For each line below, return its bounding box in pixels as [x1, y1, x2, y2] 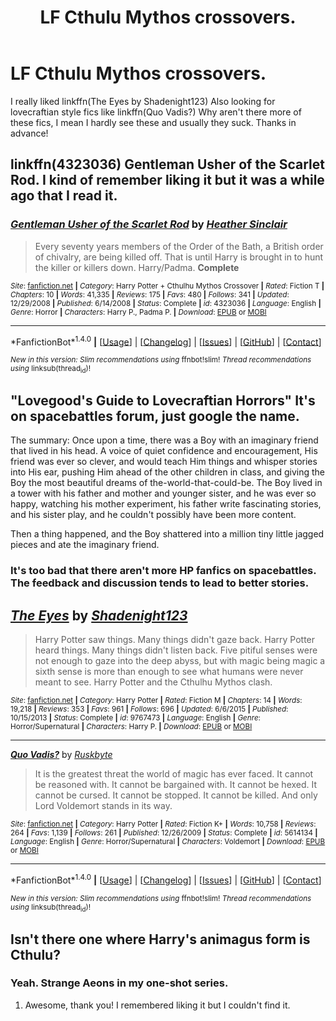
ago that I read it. [10, 187, 118, 205]
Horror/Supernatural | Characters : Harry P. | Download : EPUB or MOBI [10, 722, 253, 732]
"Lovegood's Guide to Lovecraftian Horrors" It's [10, 392, 316, 409]
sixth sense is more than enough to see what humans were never [34, 666, 304, 678]
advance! [10, 127, 49, 139]
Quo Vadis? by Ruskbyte [10, 749, 113, 761]
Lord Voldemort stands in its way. [34, 800, 173, 812]
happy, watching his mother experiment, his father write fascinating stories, [10, 498, 322, 510]
